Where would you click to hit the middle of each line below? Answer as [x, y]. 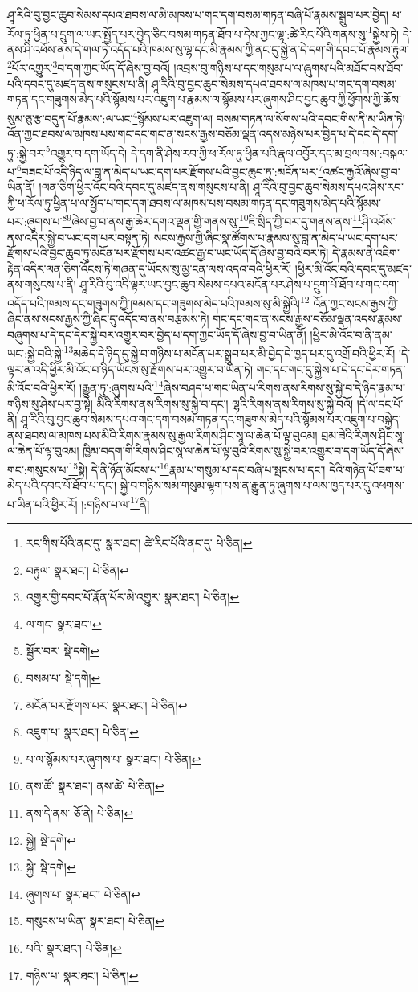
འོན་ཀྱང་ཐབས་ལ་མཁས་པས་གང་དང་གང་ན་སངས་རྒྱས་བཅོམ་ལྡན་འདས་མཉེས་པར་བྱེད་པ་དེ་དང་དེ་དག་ [203, 134]
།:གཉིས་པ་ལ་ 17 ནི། [116, 502]
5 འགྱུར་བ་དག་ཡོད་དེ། [86, 151]
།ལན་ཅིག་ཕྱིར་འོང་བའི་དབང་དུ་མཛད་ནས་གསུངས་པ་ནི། [144, 187]
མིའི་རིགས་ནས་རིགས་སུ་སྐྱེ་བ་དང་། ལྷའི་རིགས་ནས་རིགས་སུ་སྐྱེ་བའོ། [225, 403]
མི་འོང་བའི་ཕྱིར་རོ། [42, 387]
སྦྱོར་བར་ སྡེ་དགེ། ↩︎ [63, 651]
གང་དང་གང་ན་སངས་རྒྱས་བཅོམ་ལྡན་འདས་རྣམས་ [308, 319]
